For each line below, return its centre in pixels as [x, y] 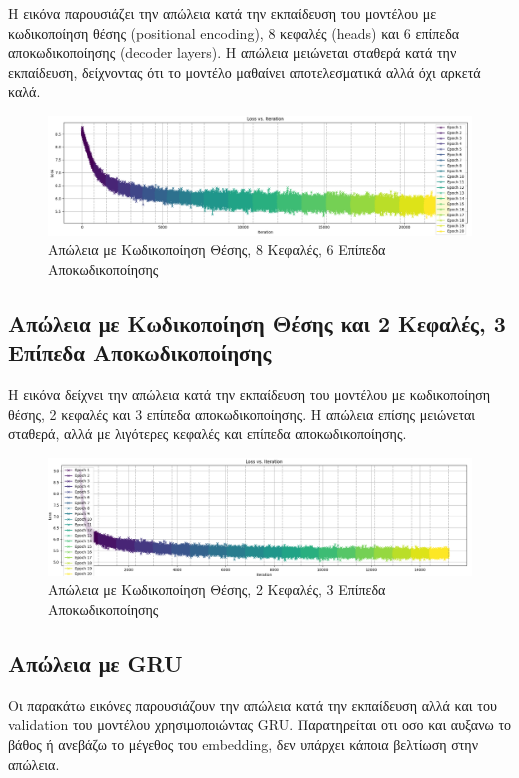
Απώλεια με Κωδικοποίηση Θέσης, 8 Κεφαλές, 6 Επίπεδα [217, 249]
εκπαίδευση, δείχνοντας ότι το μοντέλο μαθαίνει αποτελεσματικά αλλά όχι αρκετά [244, 71]
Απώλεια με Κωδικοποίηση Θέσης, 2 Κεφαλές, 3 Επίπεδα [217, 589]
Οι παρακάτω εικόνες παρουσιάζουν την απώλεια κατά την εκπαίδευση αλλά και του [252, 704]
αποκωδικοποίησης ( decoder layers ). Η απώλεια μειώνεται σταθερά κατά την [232, 52]
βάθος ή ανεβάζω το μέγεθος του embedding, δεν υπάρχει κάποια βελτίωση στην [243, 743]
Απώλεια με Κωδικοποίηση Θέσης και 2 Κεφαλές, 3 [257, 322]
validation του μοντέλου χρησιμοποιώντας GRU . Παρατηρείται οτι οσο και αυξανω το [260, 724]
